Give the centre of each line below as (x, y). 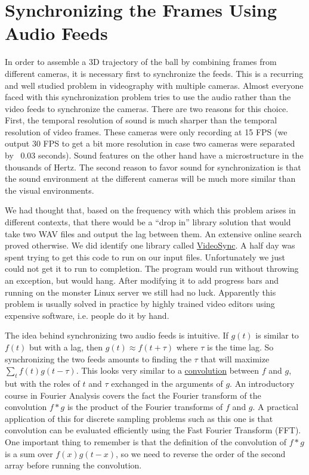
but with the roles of (42, 383)
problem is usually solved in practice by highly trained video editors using (140, 304)
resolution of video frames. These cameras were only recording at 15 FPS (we (146, 131)
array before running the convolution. (73, 465)
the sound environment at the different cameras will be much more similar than (150, 178)
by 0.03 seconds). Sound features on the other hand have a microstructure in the (154, 155)
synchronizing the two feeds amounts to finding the (98, 358)
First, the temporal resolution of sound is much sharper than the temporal (141, 120)
